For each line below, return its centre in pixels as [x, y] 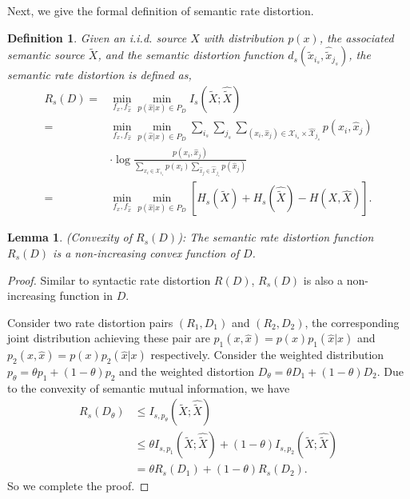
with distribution [244, 37]
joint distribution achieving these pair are [109, 338]
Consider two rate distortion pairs [90, 322]
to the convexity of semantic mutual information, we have [149, 387]
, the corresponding [352, 322]
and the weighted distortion [187, 371]
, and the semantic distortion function [191, 55]
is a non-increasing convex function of [146, 253]
